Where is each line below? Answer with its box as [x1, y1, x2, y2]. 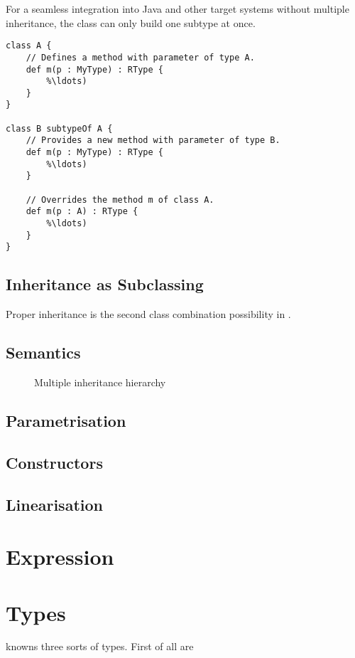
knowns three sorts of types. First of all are [6, 639, 194, 654]
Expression [6, 542, 114, 571]
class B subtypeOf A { [6, 123, 113, 134]
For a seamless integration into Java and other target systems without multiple [6, 1, 349, 16]
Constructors [6, 451, 103, 473]
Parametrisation [6, 409, 126, 431]
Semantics [6, 341, 81, 364]
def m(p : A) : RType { [26, 206, 138, 217]
